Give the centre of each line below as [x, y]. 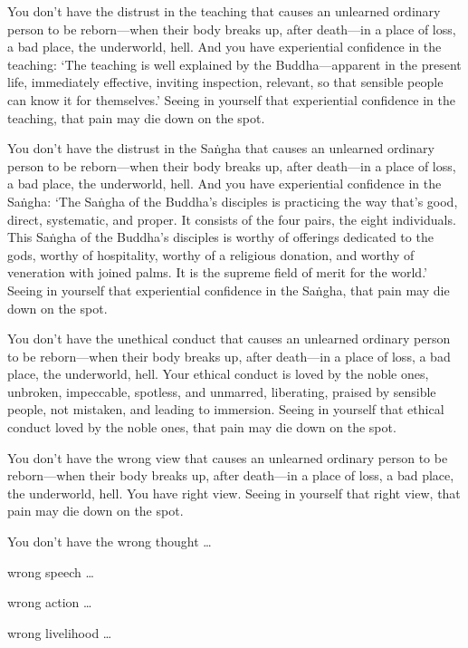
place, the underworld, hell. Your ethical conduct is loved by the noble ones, [218, 374]
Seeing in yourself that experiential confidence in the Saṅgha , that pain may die [229, 290]
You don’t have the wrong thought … [110, 542]
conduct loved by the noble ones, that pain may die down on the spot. [202, 427]
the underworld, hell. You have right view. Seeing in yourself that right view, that [234, 493]
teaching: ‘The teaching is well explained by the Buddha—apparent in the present [234, 64]
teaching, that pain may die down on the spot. [136, 117]
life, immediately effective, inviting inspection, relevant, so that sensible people [225, 82]
